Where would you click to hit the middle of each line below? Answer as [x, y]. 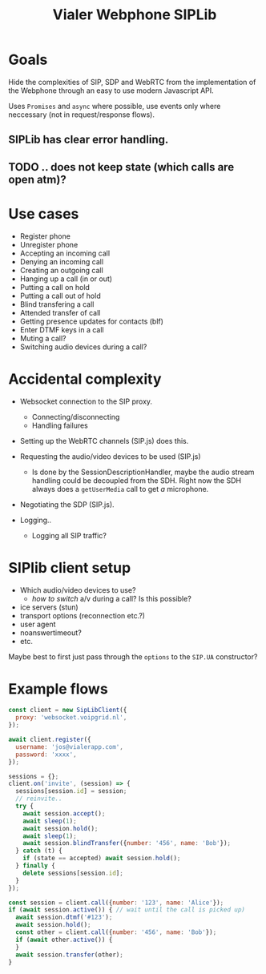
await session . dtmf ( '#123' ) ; [64, 918]
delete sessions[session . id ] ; [73, 873]
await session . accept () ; [64, 813]
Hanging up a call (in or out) [66, 279]
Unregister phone [49, 244]
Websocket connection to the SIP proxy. [86, 401]
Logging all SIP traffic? [69, 535]
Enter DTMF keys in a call [62, 329]
